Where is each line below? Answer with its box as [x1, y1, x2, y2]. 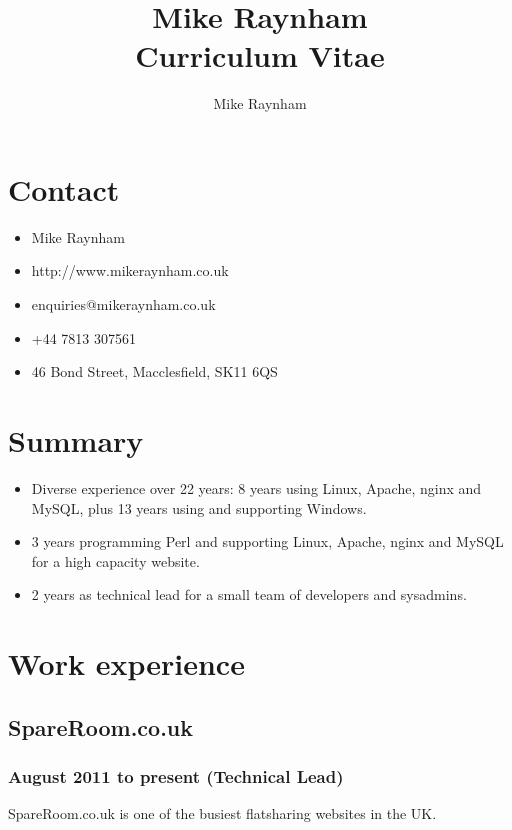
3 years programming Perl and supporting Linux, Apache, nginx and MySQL [31, 531, 504, 552]
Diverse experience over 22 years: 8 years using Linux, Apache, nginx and [31, 477, 482, 498]
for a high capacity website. [31, 550, 200, 571]
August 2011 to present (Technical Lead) [8, 763, 344, 788]
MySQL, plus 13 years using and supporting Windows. [31, 497, 367, 518]
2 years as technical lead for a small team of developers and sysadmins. [31, 584, 467, 605]
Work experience [8, 643, 245, 684]
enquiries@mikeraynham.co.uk [31, 294, 216, 315]
